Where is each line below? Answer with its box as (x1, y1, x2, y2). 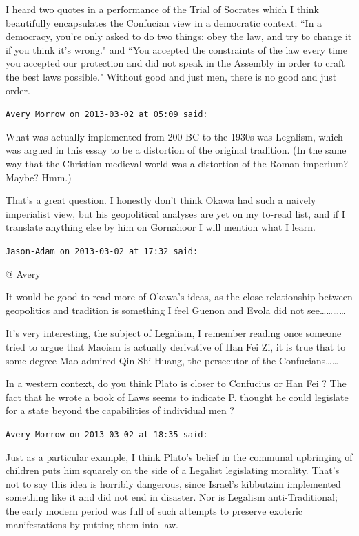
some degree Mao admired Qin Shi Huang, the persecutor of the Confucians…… (6, 353, 339, 367)
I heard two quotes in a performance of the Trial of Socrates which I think (6, 2, 319, 16)
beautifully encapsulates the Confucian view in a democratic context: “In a (6, 15, 322, 30)
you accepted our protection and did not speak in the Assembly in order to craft (6, 56, 345, 70)
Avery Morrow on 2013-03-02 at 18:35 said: (6, 429, 208, 440)
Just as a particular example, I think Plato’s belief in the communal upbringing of (6, 449, 353, 464)
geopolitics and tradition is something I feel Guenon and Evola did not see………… (6, 302, 346, 317)
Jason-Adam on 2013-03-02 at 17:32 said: (6, 246, 198, 256)
